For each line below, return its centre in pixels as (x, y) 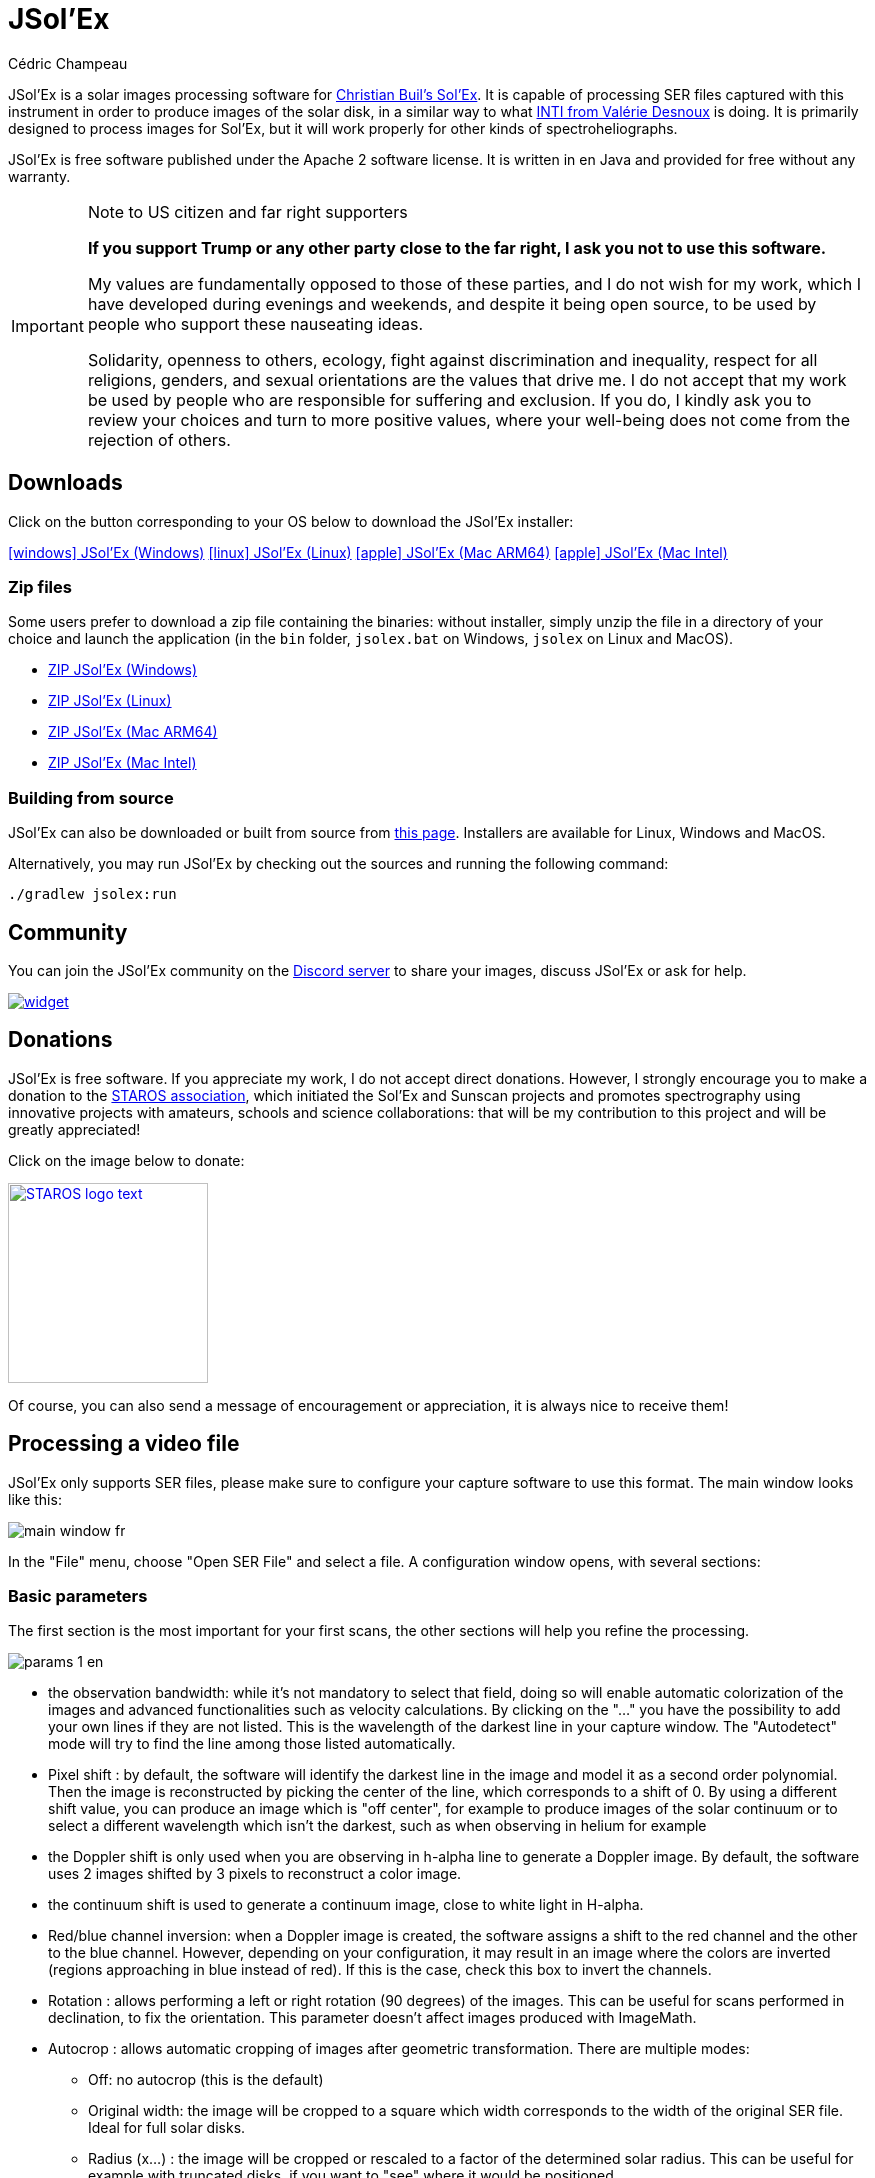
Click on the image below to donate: (126, 1160)
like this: (35, 1499)
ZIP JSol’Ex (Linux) (110, 701)
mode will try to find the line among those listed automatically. (252, 1744)
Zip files (40, 586)
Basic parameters (78, 1596)
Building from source (91, 797)
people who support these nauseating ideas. (255, 323)
